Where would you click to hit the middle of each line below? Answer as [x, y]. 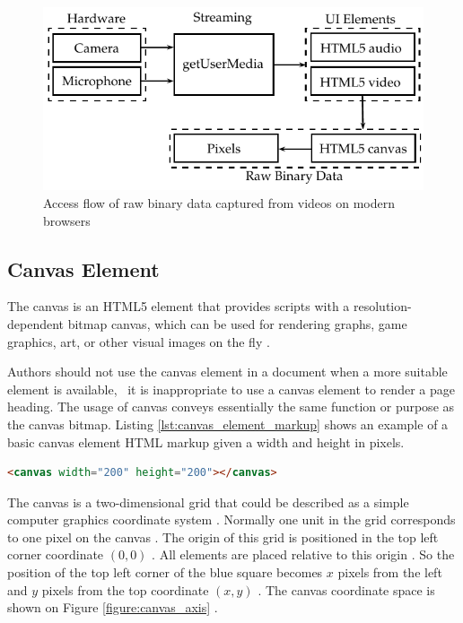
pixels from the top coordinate [125, 589]
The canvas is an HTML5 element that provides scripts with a [179, 306]
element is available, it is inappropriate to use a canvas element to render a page [231, 389]
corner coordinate [56, 554]
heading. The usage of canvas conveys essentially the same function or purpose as [231, 407]
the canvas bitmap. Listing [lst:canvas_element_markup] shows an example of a [228, 424]
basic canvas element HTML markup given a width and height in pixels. [206, 441]
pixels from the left [390, 572]
